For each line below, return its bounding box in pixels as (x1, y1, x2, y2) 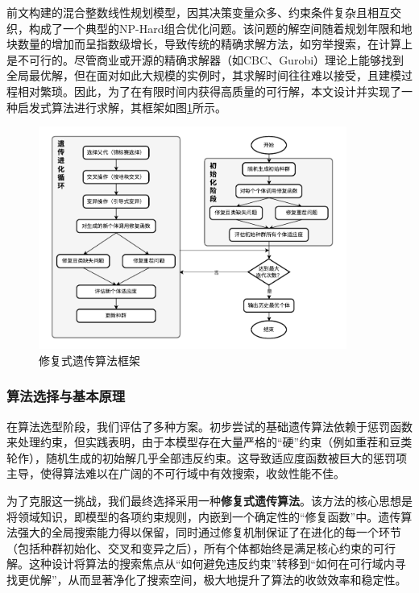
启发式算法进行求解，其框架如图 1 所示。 (17, 98, 226, 115)
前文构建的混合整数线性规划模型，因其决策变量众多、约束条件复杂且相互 (6, 4, 390, 20)
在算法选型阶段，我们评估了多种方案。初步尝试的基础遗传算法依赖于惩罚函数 (6, 417, 413, 434)
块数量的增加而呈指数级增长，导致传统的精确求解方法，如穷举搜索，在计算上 (6, 35, 413, 52)
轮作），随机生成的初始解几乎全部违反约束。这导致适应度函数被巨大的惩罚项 (6, 449, 407, 466)
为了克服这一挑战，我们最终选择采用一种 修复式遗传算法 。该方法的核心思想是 (6, 491, 413, 508)
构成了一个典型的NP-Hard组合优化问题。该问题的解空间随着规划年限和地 (28, 19, 413, 36)
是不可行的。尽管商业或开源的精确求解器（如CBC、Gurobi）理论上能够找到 (6, 51, 404, 68)
